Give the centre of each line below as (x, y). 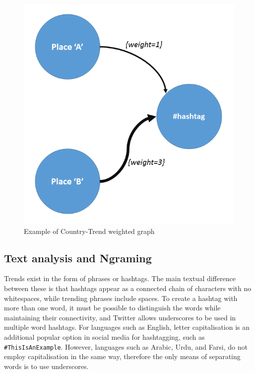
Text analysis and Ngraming (78, 258)
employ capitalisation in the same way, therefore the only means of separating (122, 356)
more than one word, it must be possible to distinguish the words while (112, 308)
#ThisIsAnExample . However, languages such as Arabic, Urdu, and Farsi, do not (126, 346)
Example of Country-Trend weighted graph (89, 231)
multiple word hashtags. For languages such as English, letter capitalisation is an (127, 327)
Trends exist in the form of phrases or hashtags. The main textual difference (120, 278)
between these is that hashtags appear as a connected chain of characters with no (128, 288)
